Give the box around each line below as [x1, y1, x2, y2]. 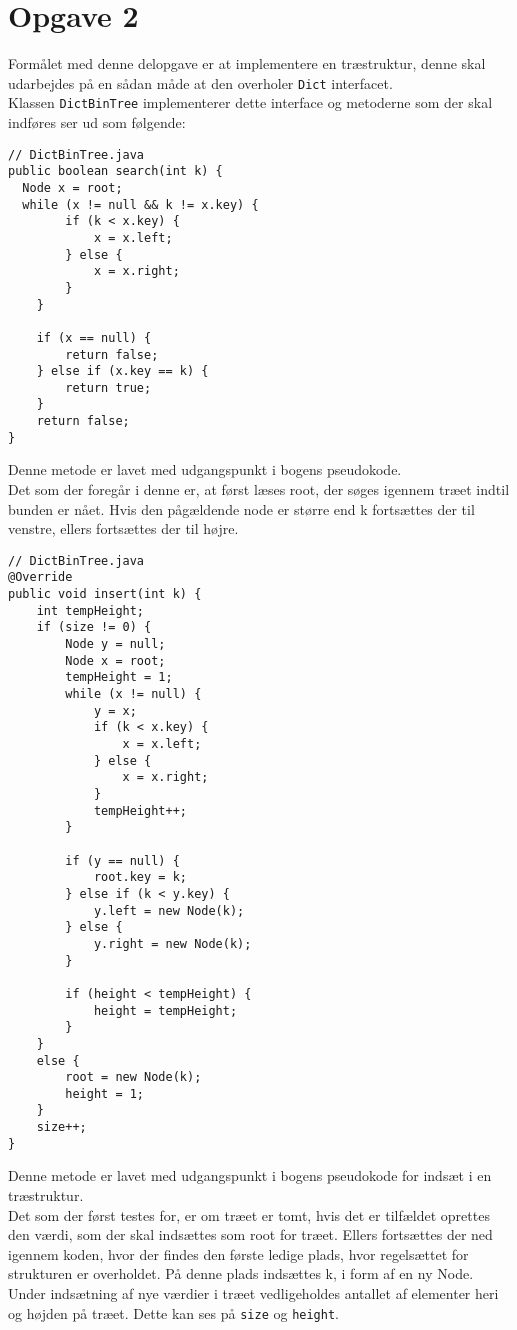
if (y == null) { [65, 853, 180, 868]
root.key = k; [93, 870, 187, 885]
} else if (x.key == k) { [36, 364, 209, 379]
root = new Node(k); [65, 1070, 202, 1085]
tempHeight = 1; [65, 670, 173, 685]
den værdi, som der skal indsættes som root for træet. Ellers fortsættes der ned [8, 1224, 493, 1245]
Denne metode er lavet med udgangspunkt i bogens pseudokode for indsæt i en [8, 1165, 492, 1186]
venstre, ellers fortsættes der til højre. [8, 518, 239, 539]
